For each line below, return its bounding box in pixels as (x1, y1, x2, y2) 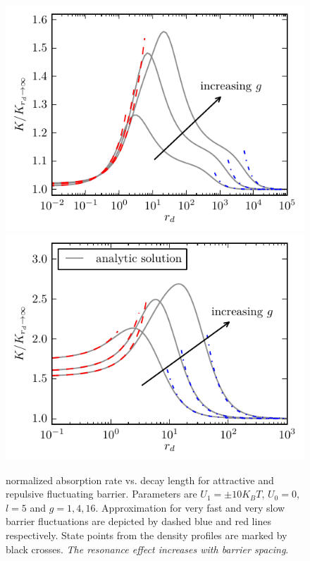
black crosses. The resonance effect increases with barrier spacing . (6, 541, 289, 556)
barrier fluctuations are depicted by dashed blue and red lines (6, 514, 271, 529)
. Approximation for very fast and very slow (95, 500, 285, 514)
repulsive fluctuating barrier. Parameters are (6, 486, 197, 501)
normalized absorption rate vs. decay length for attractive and (6, 472, 274, 487)
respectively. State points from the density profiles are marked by (6, 528, 287, 542)
